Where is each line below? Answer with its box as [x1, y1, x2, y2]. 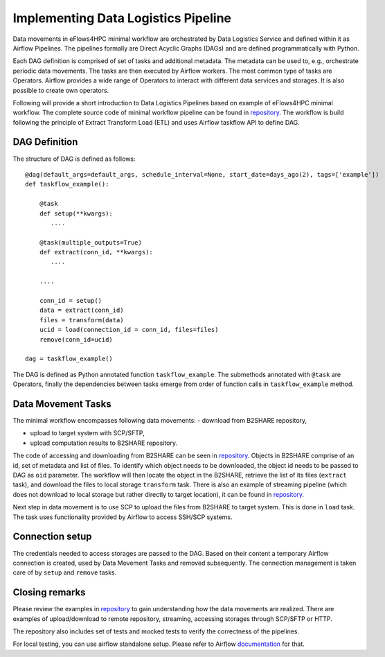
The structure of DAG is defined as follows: [12, 155, 136, 163]
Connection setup [12, 531, 93, 543]
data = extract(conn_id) [39, 306, 124, 315]
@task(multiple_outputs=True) [39, 238, 142, 246]
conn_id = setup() [39, 297, 102, 305]
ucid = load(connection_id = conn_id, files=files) [39, 326, 219, 334]
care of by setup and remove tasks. [12, 568, 117, 577]
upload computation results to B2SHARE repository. [30, 439, 178, 447]
